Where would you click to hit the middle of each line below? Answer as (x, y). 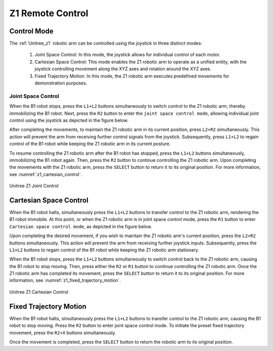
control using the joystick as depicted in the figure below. (69, 120)
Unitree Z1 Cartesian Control (39, 292)
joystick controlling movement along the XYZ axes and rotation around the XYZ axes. (123, 69)
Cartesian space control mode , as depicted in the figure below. (81, 226)
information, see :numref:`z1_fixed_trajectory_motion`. (65, 280)
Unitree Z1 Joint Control (34, 186)
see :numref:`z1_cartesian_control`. (46, 174)
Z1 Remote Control (49, 13)
